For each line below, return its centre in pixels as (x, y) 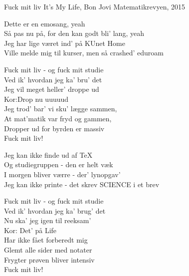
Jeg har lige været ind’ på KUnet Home (65, 43)
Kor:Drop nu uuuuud (36, 99)
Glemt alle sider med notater (48, 250)
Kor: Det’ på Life (30, 230)
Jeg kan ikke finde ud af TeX (48, 154)
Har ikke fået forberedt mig (46, 240)
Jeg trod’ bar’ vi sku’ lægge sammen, (61, 109)
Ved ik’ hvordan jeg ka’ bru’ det (53, 79)
